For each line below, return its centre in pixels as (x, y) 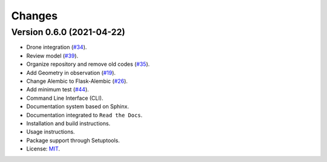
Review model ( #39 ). (52, 56)
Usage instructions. (51, 132)
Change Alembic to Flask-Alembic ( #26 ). (77, 81)
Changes (34, 16)
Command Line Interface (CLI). (65, 98)
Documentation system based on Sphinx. (78, 106)
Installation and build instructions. (68, 123)
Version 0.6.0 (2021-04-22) (68, 32)
